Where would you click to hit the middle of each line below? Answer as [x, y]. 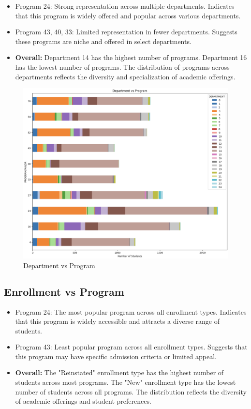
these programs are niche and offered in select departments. [103, 41]
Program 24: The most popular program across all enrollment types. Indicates [131, 311]
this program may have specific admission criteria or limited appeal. [116, 356]
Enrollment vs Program [64, 291]
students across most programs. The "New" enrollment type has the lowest [125, 382]
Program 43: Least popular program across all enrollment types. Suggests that [131, 347]
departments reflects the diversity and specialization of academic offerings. [125, 76]
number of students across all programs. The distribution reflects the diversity [131, 391]
